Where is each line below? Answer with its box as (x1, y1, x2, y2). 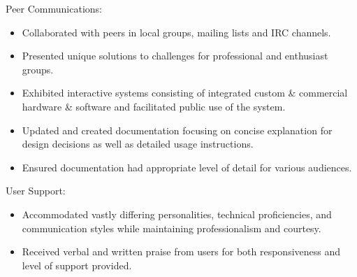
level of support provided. (22, 257, 132, 272)
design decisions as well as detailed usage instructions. (22, 136, 254, 151)
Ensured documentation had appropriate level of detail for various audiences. (22, 159, 352, 174)
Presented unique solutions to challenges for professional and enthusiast (22, 48, 328, 63)
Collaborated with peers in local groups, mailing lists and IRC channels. (22, 24, 331, 39)
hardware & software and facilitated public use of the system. (22, 99, 286, 113)
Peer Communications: (6, 1, 102, 15)
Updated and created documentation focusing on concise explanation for (22, 122, 333, 137)
